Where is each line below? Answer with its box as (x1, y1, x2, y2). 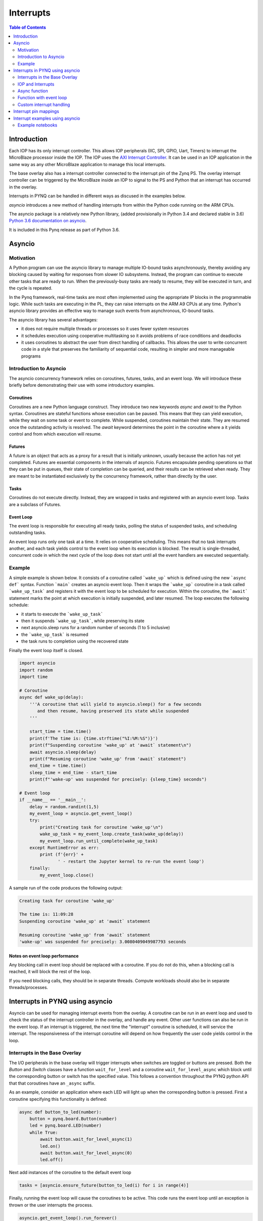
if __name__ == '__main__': (19, 797, 86, 803)
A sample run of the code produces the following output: (9, 884, 123, 891)
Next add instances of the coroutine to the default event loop (9, 1170, 131, 1176)
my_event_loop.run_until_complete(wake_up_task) (39, 838, 158, 843)
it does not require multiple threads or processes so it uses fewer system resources (21, 326, 189, 332)
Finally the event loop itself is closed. (9, 647, 84, 653)
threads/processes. (9, 985, 48, 990)
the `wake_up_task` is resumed (21, 632, 89, 637)
